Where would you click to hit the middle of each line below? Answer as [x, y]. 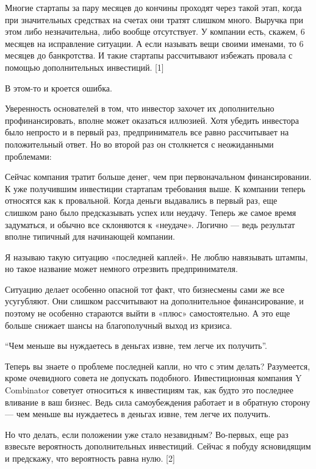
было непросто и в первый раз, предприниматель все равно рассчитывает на [147, 132]
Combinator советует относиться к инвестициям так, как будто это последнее [149, 390]
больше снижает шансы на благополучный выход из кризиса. [119, 325]
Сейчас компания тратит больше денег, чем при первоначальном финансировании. [158, 177]
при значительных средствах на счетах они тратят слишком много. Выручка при [154, 19]
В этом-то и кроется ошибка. [59, 88]
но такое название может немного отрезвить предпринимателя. [121, 269]
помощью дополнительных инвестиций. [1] [84, 67]
